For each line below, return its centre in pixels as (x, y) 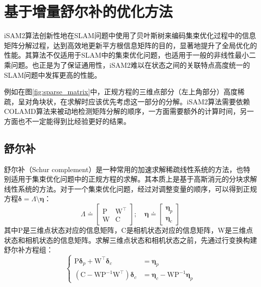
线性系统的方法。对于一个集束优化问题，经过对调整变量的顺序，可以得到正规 (130, 188)
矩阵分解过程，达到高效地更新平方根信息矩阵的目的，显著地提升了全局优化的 (130, 45)
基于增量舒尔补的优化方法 (89, 11)
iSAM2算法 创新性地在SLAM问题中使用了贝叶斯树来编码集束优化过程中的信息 (130, 35)
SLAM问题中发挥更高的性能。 (53, 75)
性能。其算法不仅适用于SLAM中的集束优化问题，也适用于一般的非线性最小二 (130, 55)
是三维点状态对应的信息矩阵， (72, 230)
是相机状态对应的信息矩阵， (172, 230)
